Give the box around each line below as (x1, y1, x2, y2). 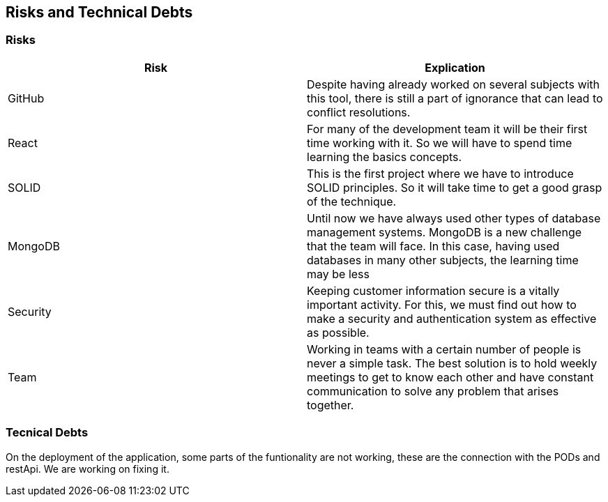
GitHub (8, 91, 45, 105)
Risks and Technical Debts (6, 3, 193, 21)
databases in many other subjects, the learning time (307, 252, 579, 267)
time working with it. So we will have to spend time (307, 135, 572, 150)
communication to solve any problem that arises (307, 383, 559, 398)
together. (307, 397, 354, 412)
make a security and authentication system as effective (307, 311, 597, 326)
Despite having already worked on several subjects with (307, 77, 600, 91)
